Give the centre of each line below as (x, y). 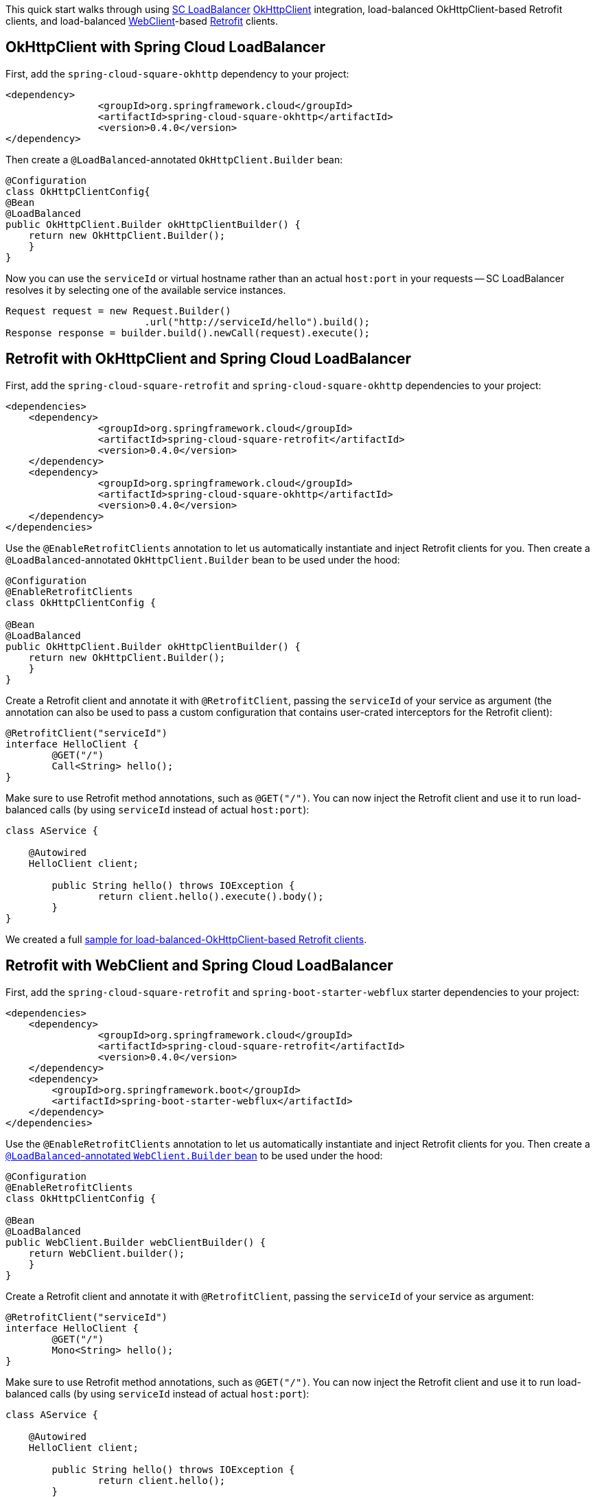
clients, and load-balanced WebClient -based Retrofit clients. (142, 21)
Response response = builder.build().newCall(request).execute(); (188, 333)
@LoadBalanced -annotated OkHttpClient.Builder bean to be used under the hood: (203, 559)
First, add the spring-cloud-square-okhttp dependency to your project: (177, 73)
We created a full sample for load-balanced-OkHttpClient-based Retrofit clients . (186, 939)
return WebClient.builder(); (107, 1253)
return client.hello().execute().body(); (211, 896)
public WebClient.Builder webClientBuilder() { (136, 1242)
